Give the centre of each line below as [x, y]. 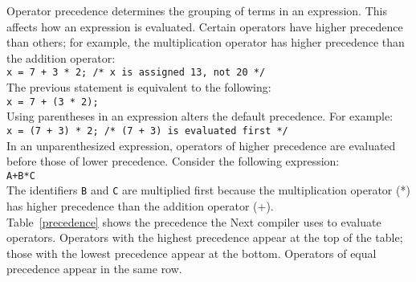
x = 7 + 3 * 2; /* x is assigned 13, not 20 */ [136, 73]
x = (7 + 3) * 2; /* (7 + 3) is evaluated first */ [147, 131]
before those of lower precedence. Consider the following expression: [173, 161]
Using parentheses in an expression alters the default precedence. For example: [200, 116]
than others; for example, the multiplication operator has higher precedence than [206, 42]
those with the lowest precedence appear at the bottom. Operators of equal [192, 253]
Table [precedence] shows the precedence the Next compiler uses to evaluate [194, 221]
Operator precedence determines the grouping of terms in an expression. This [197, 10]
